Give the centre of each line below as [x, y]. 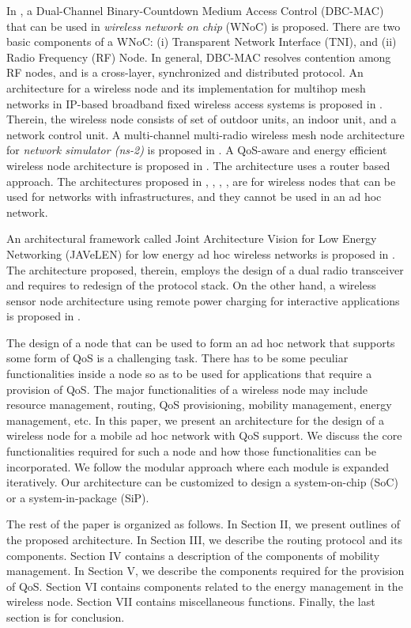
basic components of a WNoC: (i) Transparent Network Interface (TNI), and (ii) [202, 42]
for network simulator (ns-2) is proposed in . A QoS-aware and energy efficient [197, 150]
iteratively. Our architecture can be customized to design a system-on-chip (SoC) [202, 482]
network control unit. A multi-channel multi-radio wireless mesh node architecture [205, 134]
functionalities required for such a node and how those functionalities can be [191, 451]
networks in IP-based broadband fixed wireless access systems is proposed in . [194, 103]
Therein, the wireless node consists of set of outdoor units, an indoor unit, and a [202, 119]
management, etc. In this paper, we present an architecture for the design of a [195, 420]
